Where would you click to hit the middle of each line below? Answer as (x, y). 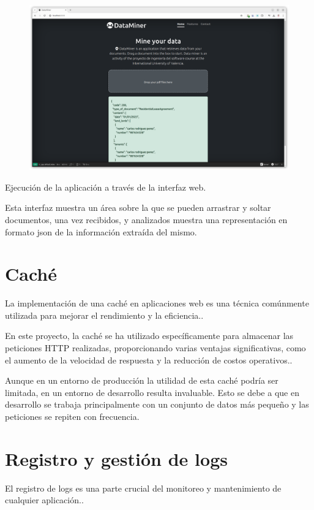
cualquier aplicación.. (44, 500)
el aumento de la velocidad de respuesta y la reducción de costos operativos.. (149, 360)
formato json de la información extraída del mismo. (101, 231)
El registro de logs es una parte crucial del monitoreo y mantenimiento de (143, 488)
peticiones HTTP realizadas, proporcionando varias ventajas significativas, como (155, 348)
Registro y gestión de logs (116, 458)
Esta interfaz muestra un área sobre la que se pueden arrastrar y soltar (138, 207)
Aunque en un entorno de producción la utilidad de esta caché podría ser (142, 380)
